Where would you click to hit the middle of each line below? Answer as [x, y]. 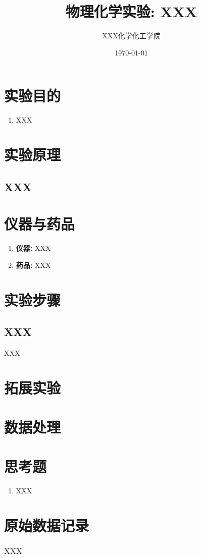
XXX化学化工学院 [131, 36]
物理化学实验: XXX [131, 11]
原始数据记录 [47, 525]
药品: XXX [33, 265]
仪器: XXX [33, 248]
